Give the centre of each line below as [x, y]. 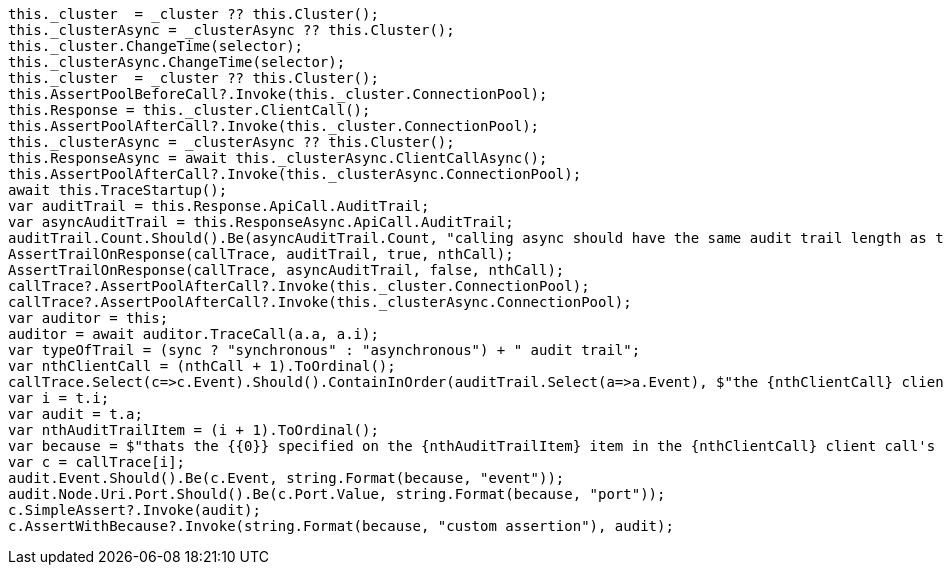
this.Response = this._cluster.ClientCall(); [189, 110]
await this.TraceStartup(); [118, 190]
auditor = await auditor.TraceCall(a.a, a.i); [193, 334]
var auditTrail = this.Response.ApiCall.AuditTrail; [219, 206]
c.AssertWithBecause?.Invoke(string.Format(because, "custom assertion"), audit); [341, 526]
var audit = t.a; [75, 414]
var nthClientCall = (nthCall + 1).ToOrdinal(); [202, 366]
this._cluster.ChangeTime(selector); [156, 46]
